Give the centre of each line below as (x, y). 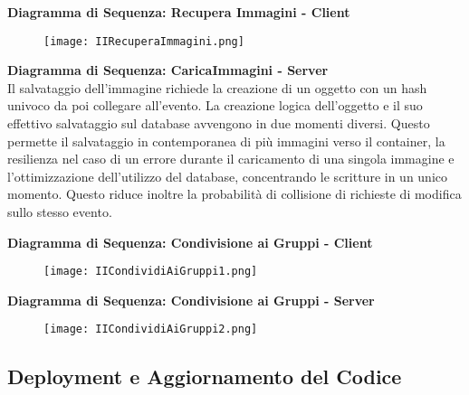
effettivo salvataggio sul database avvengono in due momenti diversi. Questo (219, 123)
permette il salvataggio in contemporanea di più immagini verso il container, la (226, 141)
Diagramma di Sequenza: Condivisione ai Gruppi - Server (191, 300)
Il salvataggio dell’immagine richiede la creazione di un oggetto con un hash (217, 87)
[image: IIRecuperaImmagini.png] (144, 41)
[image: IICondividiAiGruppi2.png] (151, 329)
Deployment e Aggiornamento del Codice (205, 376)
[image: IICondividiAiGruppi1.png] (151, 272)
